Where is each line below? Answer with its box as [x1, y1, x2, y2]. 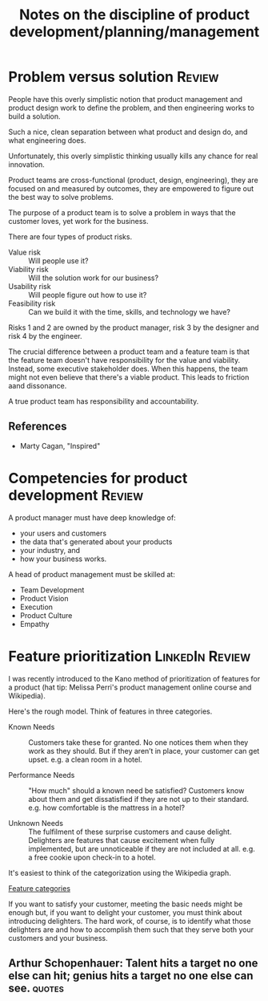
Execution [19, 602, 54, 612]
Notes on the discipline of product [18, 6, 250, 24]
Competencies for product [8, 469, 188, 487]
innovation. [8, 159, 46, 169]
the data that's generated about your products [19, 536, 173, 547]
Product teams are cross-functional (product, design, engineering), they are [8, 175, 258, 185]
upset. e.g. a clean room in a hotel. [28, 755, 142, 764]
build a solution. [8, 111, 62, 121]
